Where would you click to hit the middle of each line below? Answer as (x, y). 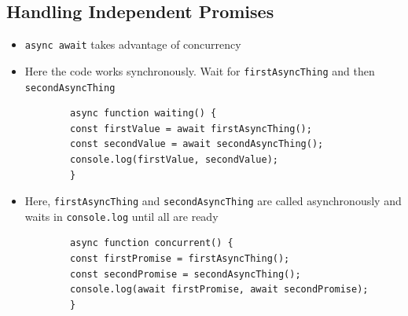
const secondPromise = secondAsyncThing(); (186, 274)
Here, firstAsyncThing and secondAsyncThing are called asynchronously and (213, 201)
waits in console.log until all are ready (121, 216)
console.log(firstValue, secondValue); (174, 159)
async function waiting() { (143, 114)
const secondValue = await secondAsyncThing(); (197, 144)
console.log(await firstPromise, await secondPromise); (219, 290)
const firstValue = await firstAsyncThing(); (191, 129)
